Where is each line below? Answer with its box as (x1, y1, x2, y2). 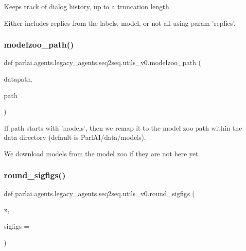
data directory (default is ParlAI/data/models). (4, 132, 146, 142)
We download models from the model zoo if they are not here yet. (4, 148, 200, 158)
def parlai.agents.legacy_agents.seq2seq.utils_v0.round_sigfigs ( (4, 188, 195, 198)
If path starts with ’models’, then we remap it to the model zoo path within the (4, 122, 242, 133)
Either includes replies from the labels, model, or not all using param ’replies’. (4, 17, 236, 28)
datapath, (4, 74, 33, 84)
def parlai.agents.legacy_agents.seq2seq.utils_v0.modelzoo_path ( (4, 57, 201, 67)
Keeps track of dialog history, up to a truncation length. (4, 1, 171, 11)
